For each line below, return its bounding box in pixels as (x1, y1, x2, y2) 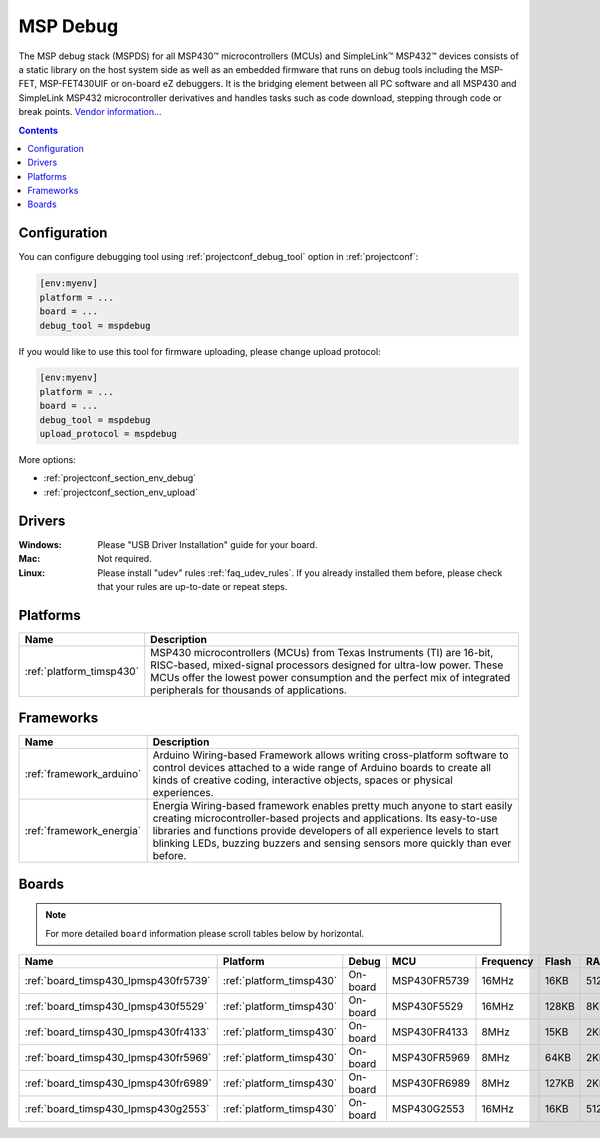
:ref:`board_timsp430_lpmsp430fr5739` (24, 974, 211, 988)
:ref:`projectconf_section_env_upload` (43, 486, 199, 498)
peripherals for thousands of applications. (150, 683, 347, 697)
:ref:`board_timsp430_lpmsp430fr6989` (24, 1076, 212, 1090)
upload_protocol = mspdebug (39, 428, 177, 440)
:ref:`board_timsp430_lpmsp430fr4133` (24, 1025, 210, 1039)
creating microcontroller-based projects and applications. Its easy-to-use (152, 811, 498, 825)
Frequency (481, 955, 534, 969)
